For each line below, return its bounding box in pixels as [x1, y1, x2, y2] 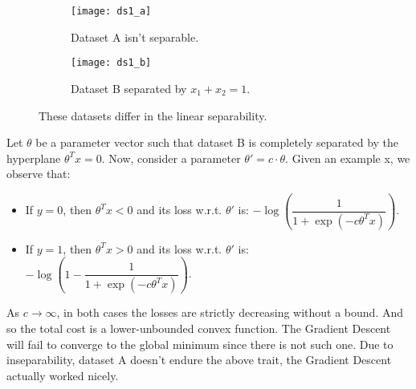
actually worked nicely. [6, 367, 119, 383]
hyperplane [6, 149, 61, 166]
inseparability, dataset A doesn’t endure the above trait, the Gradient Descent [6, 351, 392, 368]
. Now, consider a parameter [101, 149, 241, 166]
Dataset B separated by [71, 79, 187, 96]
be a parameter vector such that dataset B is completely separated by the [35, 134, 399, 151]
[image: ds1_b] [71, 57, 152, 69]
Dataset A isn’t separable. [71, 28, 199, 45]
